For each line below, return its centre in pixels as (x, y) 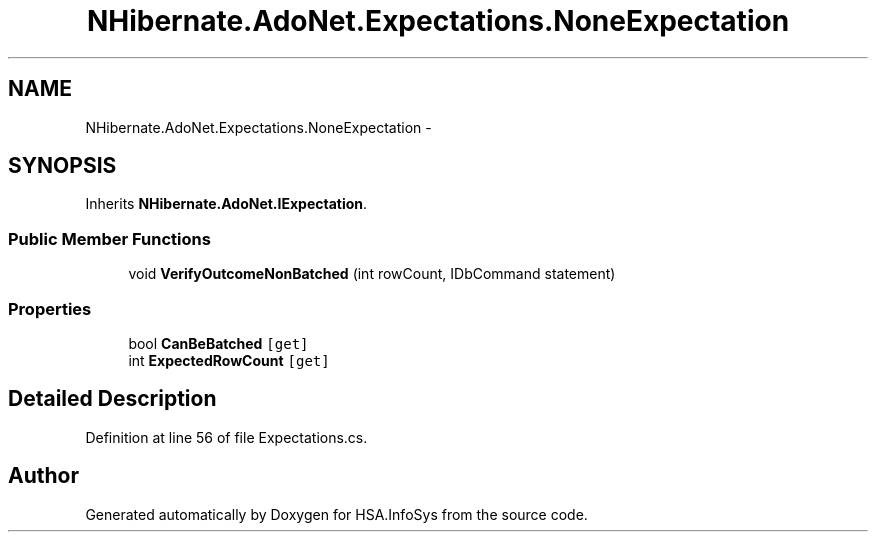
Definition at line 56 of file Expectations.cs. (226, 437)
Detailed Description (112, 399)
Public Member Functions (109, 238)
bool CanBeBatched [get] (218, 343)
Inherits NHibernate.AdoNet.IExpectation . (226, 204)
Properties (50, 308)
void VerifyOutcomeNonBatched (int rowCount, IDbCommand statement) (372, 274)
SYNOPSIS (62, 166)
